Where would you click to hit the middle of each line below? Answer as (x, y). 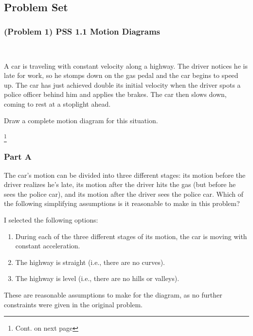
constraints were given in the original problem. (73, 304)
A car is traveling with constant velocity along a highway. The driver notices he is (126, 65)
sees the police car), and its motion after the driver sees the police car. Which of (124, 194)
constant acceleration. (48, 246)
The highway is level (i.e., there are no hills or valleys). (97, 278)
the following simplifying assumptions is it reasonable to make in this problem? (122, 203)
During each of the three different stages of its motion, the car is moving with (131, 236)
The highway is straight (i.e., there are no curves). (90, 262)
